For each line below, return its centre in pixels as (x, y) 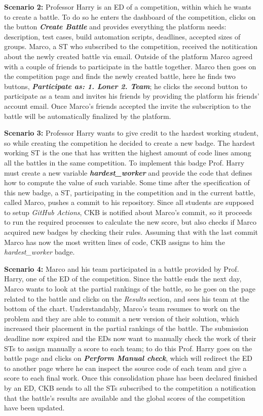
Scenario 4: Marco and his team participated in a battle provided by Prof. (122, 268)
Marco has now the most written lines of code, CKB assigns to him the (115, 242)
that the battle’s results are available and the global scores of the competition (125, 398)
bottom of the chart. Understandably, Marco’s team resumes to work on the (122, 308)
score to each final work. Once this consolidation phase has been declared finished (131, 378)
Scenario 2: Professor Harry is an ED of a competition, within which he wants (128, 7)
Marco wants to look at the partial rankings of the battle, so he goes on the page (130, 289)
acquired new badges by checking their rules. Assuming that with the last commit (131, 232)
